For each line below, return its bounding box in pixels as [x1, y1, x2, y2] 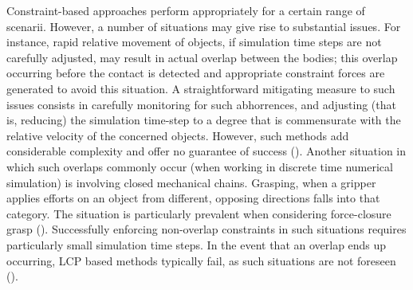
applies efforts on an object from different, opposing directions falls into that [6, 190, 380, 206]
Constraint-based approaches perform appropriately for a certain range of [6, 2, 365, 18]
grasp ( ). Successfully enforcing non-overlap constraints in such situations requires [6, 221, 407, 237]
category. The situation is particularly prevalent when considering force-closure [6, 205, 391, 221]
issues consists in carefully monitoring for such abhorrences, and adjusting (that [6, 96, 396, 112]
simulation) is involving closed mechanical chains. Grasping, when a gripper [6, 174, 376, 190]
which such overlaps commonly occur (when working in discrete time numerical [6, 158, 393, 174]
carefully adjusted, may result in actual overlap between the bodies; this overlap [6, 49, 398, 65]
